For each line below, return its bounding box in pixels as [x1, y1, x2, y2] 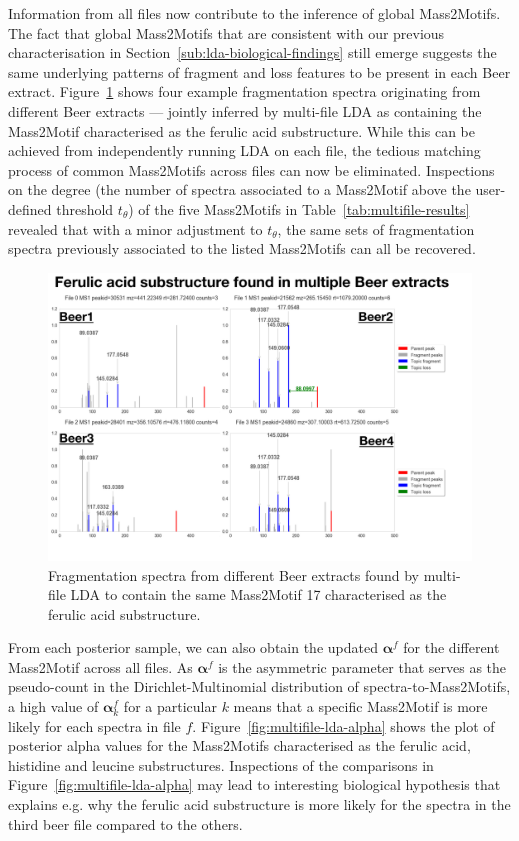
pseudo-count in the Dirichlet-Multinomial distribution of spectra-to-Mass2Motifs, [8, 676, 511, 697]
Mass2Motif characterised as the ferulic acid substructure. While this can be [8, 120, 476, 141]
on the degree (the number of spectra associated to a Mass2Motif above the [8, 179, 471, 200]
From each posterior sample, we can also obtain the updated [8, 637, 378, 658]
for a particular [123, 696, 217, 717]
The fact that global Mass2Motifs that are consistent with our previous [8, 22, 445, 43]
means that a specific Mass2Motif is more [233, 696, 488, 717]
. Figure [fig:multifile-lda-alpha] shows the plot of [192, 715, 495, 736]
